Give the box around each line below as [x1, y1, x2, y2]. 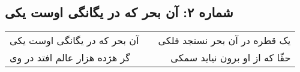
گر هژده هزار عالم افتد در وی [10, 51, 130, 65]
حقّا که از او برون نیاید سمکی [170, 51, 291, 65]
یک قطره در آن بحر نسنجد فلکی [158, 33, 291, 48]
